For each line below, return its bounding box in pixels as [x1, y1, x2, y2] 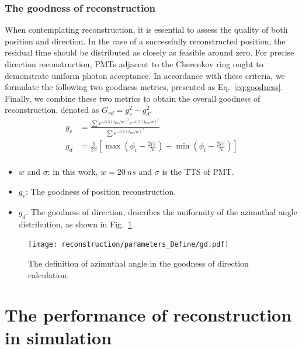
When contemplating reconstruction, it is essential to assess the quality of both [5, 23, 288, 36]
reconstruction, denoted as [5, 103, 99, 116]
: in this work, [47, 165, 98, 178]
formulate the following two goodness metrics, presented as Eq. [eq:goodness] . [5, 81, 283, 93]
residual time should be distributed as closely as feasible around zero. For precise [5, 46, 294, 58]
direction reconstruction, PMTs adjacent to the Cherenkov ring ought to [5, 58, 263, 70]
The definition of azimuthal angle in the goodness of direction [28, 257, 249, 269]
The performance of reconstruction [5, 303, 292, 327]
